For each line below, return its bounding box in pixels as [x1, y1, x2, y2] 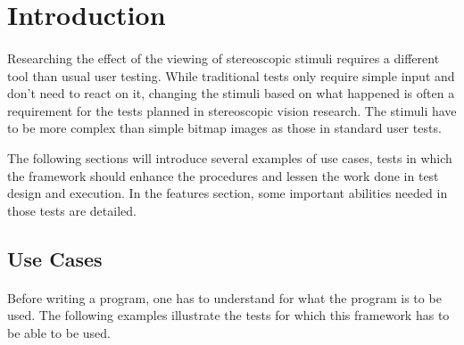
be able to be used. [7, 323, 111, 341]
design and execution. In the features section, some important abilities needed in [7, 184, 448, 202]
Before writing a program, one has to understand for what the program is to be [7, 288, 442, 307]
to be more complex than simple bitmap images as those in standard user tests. [7, 119, 442, 137]
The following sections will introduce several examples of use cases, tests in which [7, 148, 452, 167]
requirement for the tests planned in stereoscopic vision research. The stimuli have [7, 101, 457, 119]
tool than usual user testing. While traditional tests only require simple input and [7, 66, 455, 85]
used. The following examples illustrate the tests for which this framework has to [7, 306, 450, 324]
